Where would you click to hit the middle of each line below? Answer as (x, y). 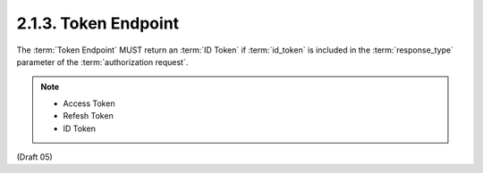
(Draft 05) (34, 157)
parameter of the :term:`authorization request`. (102, 62)
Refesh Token (88, 116)
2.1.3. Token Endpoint (98, 23)
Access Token (89, 103)
